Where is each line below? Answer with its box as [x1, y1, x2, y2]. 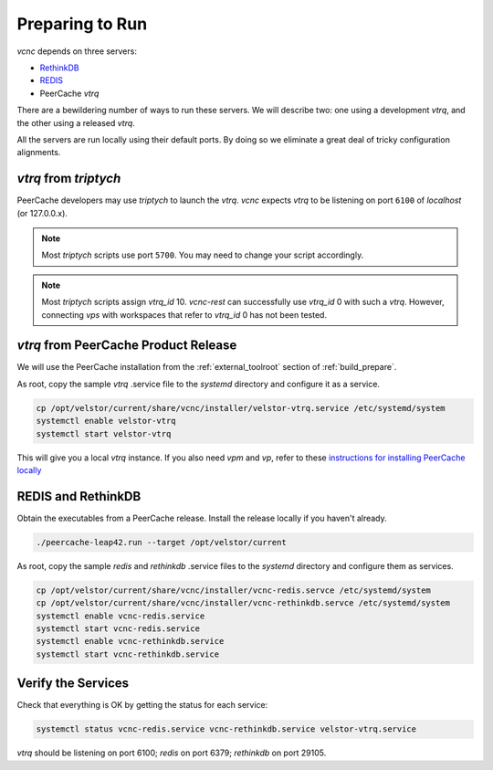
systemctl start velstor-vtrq [36, 428, 172, 438]
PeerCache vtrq [39, 88, 100, 99]
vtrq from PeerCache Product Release [16, 338, 237, 353]
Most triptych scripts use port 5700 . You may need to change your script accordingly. [41, 249, 364, 260]
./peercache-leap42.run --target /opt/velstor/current [36, 537, 287, 547]
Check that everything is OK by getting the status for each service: [16, 700, 268, 711]
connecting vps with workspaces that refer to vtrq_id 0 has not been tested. [41, 309, 328, 320]
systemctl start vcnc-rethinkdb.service [36, 649, 219, 659]
